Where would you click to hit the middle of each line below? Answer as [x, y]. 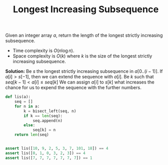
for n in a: [27, 106]
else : [30, 125]
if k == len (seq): [43, 116]
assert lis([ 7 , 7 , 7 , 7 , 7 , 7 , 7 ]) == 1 [49, 158]
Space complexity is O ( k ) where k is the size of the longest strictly [82, 56]
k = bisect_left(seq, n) [50, 111]
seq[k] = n [44, 130]
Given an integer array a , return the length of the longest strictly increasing [84, 35]
